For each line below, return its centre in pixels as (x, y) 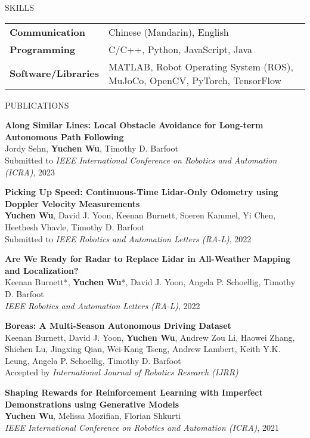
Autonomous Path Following (64, 136)
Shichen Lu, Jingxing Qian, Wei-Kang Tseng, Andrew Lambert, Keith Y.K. (143, 349)
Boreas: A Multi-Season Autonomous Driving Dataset (118, 326)
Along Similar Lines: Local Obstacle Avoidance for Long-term (134, 125)
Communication (47, 32)
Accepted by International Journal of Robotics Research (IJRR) (122, 372)
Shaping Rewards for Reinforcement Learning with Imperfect (134, 392)
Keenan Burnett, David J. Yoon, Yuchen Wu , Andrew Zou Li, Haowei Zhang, (150, 337)
